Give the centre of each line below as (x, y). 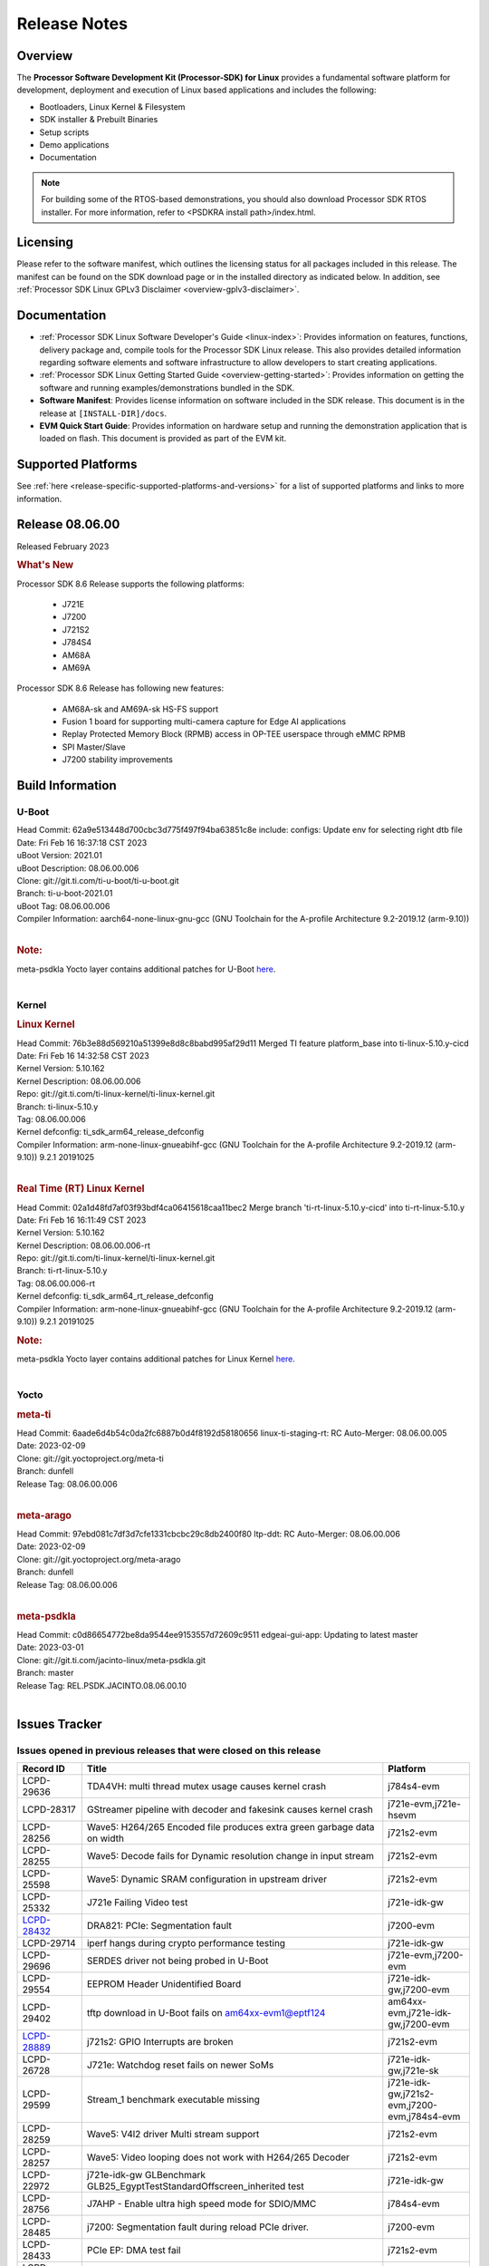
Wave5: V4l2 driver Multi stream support (173, 2135)
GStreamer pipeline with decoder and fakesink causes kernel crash (230, 1810)
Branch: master (45, 1673)
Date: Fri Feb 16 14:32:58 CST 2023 (83, 1055)
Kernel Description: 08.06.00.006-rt (84, 1245)
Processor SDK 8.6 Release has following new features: (120, 688)
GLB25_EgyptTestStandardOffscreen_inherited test (195, 2186)
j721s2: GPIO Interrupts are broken (160, 2042)
